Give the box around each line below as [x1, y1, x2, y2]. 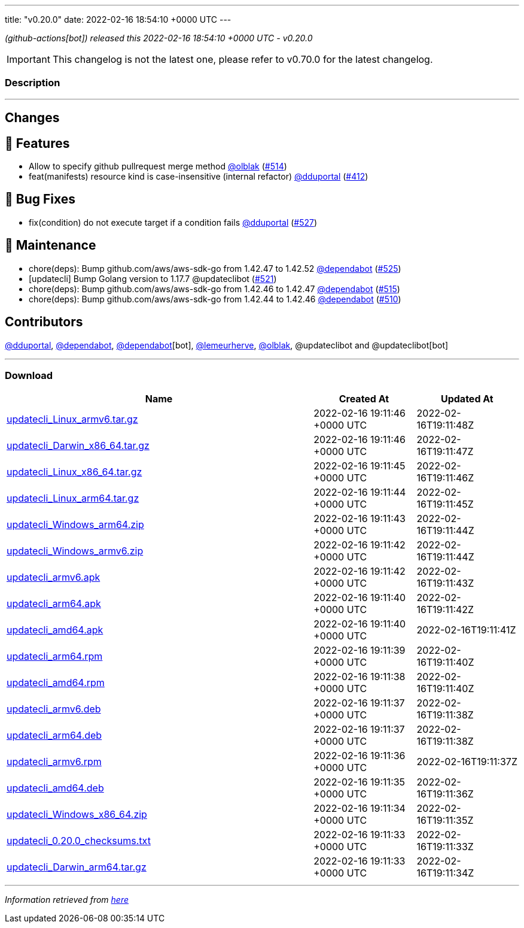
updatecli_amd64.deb [7, 782, 104, 794]
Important [7, 53, 50, 65]
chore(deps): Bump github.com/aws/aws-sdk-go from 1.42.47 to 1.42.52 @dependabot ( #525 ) [29, 263, 401, 274]
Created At [339, 393, 389, 405]
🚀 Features [5, 135, 70, 151]
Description [5, 77, 60, 89]
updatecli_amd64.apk [7, 624, 103, 636]
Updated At [440, 393, 493, 405]
